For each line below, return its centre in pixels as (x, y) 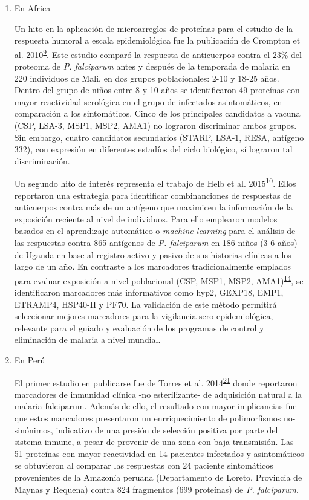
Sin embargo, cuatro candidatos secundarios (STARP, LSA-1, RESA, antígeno (159, 137)
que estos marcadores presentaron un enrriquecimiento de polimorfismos (148, 418)
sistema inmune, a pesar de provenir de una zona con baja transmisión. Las (154, 442)
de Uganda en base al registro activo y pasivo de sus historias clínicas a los (153, 254)
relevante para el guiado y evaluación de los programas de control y (139, 327)
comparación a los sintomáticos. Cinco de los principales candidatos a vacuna (157, 113)
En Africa (32, 8)
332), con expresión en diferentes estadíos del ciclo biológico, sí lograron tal (153, 149)
